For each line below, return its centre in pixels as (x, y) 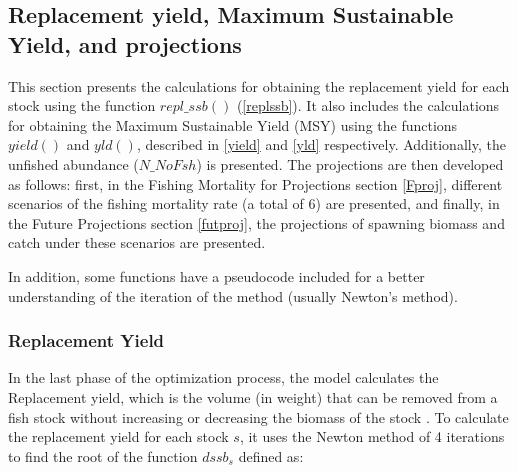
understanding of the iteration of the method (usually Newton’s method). (233, 295)
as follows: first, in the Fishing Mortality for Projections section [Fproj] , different (255, 183)
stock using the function (82, 105)
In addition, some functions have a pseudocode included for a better (216, 275)
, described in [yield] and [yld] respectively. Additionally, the (321, 144)
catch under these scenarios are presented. (137, 242)
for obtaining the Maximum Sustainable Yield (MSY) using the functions (233, 124)
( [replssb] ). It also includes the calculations (368, 105)
